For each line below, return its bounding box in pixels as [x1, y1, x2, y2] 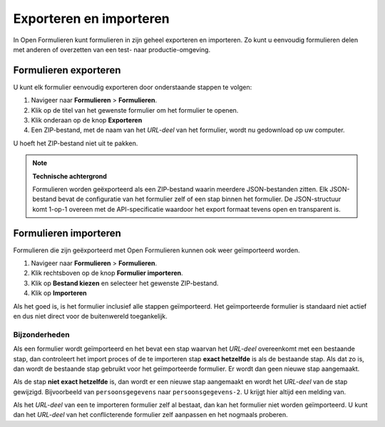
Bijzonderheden [13, 329, 71, 339]
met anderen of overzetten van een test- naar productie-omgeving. [13, 45, 210, 53]
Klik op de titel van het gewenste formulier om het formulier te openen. [31, 106, 239, 114]
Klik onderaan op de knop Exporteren [31, 116, 143, 125]
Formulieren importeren [13, 227, 121, 239]
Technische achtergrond [32, 172, 107, 180]
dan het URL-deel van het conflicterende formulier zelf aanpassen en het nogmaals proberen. [13, 411, 288, 419]
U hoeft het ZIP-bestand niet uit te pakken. [13, 139, 138, 148]
